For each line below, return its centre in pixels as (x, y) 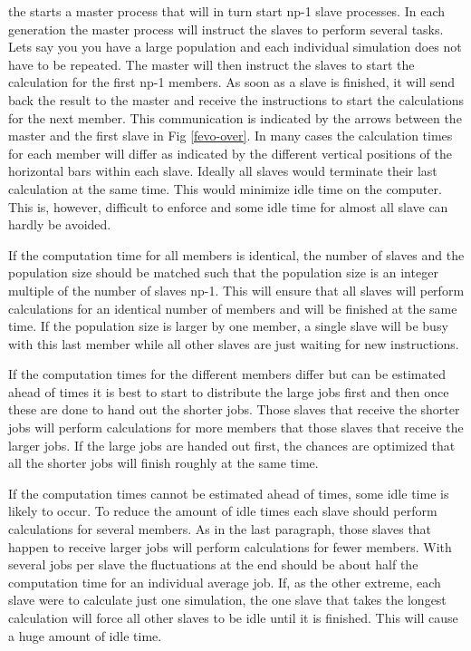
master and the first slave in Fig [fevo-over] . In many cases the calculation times (231, 136)
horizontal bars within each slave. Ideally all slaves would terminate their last (223, 171)
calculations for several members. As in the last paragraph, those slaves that (220, 529)
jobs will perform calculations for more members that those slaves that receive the (236, 428)
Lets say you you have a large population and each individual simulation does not (235, 47)
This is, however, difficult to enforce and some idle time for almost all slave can (228, 206)
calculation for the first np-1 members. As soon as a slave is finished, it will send (232, 82)
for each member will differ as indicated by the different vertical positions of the (231, 153)
